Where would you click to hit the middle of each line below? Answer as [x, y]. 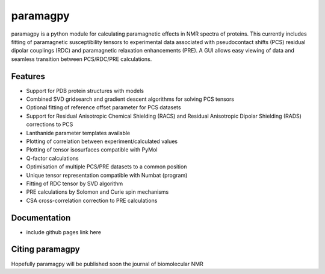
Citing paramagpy [46, 250]
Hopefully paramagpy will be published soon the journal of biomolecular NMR [107, 264]
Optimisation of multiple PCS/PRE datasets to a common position [107, 167]
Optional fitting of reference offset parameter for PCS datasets [104, 107]
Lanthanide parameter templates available [78, 133]
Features [28, 76]
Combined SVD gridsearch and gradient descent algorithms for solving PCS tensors [130, 99]
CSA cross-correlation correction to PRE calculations [92, 200]
